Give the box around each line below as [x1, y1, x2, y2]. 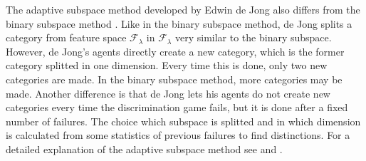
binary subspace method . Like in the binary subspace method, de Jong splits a [6, 16, 352, 31]
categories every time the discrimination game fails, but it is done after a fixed [6, 100, 348, 115]
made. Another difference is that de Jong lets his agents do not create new [6, 85, 330, 100]
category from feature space [6, 30, 127, 45]
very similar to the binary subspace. [174, 30, 332, 45]
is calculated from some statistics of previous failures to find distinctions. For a [6, 128, 350, 142]
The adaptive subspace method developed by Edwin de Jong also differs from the [6, 2, 360, 16]
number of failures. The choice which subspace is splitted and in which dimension [6, 113, 361, 128]
